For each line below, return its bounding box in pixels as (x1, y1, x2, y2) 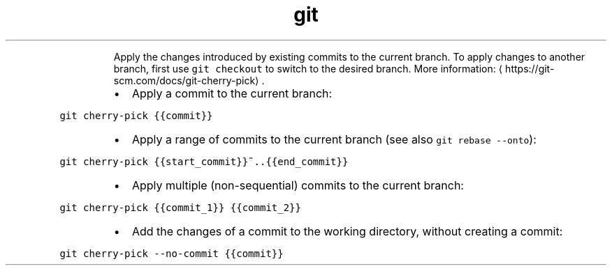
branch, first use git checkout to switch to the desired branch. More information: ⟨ (113, 62, 503, 75)
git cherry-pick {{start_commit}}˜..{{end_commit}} (59, 155, 349, 167)
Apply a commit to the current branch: (131, 86, 333, 100)
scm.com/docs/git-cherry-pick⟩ (113, 74, 259, 86)
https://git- (505, 62, 555, 75)
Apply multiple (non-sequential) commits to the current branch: (131, 178, 464, 192)
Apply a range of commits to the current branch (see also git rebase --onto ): (131, 132, 537, 146)
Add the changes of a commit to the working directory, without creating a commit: (131, 224, 563, 238)
